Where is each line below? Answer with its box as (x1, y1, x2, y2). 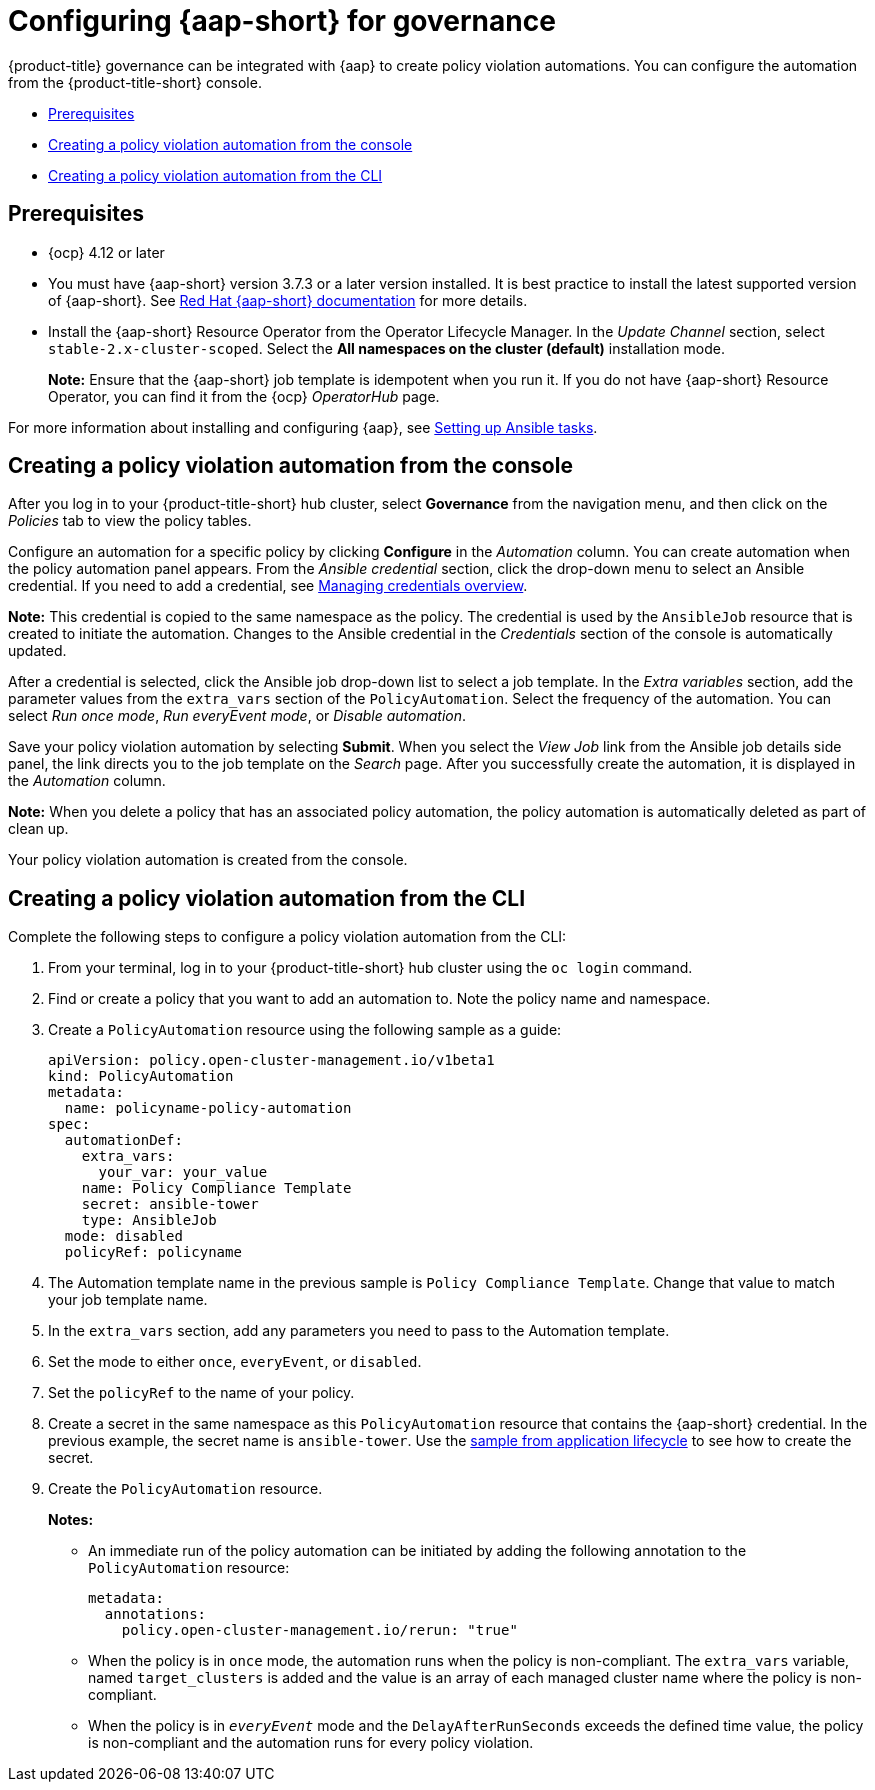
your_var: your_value (98, 1164, 268, 1181)
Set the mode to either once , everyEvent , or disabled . (48, 1353, 422, 1371)
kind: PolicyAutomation (48, 1068, 234, 1085)
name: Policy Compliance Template (81, 1180, 352, 1197)
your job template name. (48, 1291, 208, 1309)
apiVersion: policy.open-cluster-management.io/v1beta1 (48, 1052, 495, 1069)
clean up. (8, 820, 69, 838)
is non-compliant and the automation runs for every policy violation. (88, 1734, 534, 1752)
